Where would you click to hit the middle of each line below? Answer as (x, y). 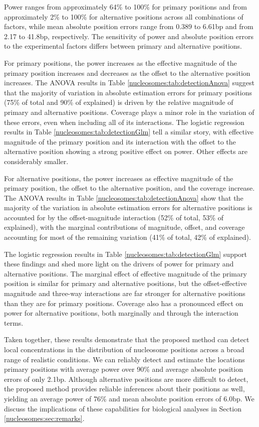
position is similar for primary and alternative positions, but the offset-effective (125, 283)
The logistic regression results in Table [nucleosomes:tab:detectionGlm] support (126, 254)
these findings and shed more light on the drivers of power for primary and (119, 264)
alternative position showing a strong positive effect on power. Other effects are (126, 151)
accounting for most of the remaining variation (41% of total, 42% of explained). (127, 237)
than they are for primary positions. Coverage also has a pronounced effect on (124, 303)
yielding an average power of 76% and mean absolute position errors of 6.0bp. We (129, 398)
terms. (14, 322)
